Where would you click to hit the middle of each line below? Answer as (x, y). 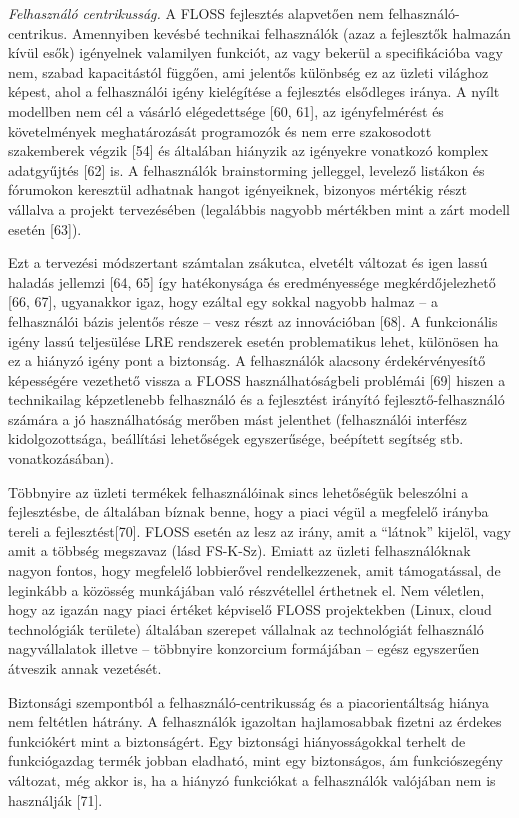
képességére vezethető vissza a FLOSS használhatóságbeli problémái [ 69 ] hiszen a (257, 379)
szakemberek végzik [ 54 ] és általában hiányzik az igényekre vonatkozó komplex (248, 150)
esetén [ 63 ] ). (45, 228)
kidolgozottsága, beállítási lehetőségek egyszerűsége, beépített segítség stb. (236, 438)
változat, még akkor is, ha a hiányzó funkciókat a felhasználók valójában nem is (252, 779)
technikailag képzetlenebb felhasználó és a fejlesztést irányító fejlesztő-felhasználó (256, 399)
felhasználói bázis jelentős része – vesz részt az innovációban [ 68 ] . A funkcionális (253, 320)
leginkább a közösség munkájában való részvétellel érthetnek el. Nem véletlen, (246, 589)
